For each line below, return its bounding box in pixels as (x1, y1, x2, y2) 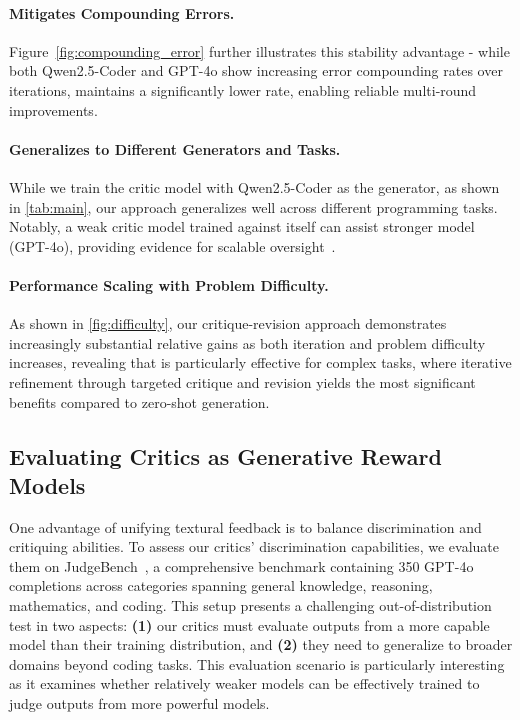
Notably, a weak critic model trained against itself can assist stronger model (9, 216, 475, 237)
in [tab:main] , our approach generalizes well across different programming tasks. (9, 196, 498, 217)
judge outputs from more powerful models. (9, 693, 270, 714)
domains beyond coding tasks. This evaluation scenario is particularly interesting (9, 653, 505, 674)
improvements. (9, 99, 98, 120)
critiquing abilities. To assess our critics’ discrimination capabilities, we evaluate (9, 536, 499, 557)
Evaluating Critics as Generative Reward (9, 440, 442, 471)
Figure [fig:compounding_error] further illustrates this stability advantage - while (9, 40, 510, 61)
